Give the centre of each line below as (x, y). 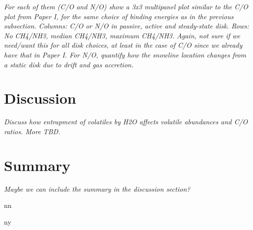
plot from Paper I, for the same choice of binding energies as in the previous (119, 16)
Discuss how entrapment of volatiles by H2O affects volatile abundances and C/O (126, 122)
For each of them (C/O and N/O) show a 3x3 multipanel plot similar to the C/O (126, 6)
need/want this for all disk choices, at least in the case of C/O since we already (123, 45)
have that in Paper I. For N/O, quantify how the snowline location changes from (125, 54)
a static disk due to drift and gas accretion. (69, 64)
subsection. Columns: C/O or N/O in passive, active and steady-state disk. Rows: (126, 26)
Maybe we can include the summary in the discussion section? (97, 188)
